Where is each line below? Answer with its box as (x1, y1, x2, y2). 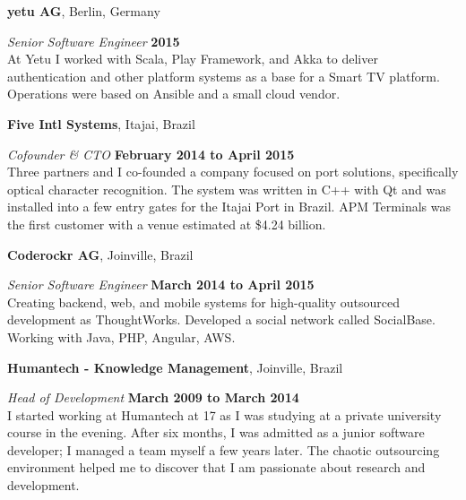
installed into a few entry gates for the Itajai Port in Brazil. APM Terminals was (7, 197, 451, 216)
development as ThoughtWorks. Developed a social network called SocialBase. (7, 310, 436, 329)
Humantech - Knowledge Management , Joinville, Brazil (7, 358, 343, 376)
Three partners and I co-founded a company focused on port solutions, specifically (7, 162, 459, 181)
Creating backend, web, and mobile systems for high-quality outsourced (7, 292, 400, 311)
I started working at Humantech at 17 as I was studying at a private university (7, 405, 442, 424)
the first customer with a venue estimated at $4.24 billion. (7, 214, 326, 233)
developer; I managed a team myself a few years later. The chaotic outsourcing (7, 440, 440, 459)
